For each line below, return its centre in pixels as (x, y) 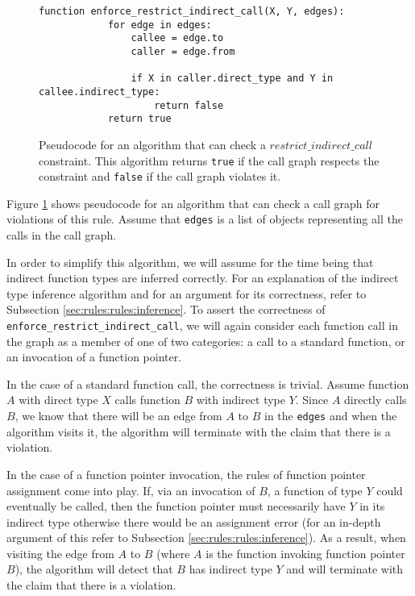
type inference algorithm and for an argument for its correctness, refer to (187, 293)
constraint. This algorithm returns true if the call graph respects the (209, 160)
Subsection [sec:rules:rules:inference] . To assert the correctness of (166, 309)
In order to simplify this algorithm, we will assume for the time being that (190, 262)
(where (173, 553)
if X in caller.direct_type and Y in (232, 79)
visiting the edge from (60, 553)
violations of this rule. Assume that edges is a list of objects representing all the (205, 219)
